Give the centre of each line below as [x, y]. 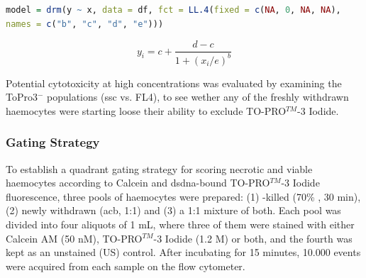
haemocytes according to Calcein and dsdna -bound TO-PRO [138, 183]
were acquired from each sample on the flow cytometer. [126, 266]
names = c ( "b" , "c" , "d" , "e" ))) [85, 24]
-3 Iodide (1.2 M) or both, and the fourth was [253, 238]
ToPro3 [22, 97]
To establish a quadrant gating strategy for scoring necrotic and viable [159, 168]
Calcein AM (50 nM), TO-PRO [74, 238]
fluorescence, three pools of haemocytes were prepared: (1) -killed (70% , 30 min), [183, 196]
